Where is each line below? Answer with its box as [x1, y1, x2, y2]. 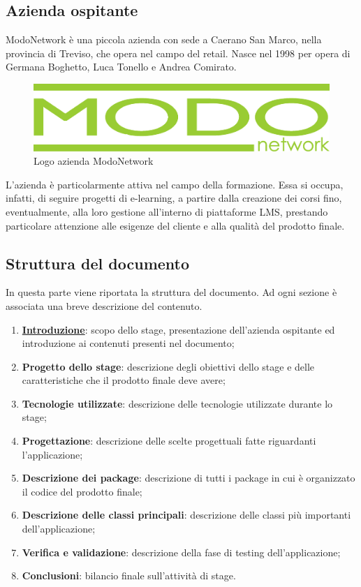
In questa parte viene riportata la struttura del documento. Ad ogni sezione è [6, 285, 337, 299]
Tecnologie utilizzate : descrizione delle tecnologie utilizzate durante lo [22, 396, 333, 410]
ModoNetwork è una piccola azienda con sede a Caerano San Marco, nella [6, 32, 322, 47]
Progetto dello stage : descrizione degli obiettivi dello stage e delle [22, 359, 315, 373]
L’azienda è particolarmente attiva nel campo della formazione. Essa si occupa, [6, 177, 344, 191]
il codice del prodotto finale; [22, 484, 142, 498]
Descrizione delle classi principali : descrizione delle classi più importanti [22, 507, 351, 522]
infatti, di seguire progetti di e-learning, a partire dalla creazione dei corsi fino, [6, 191, 342, 205]
